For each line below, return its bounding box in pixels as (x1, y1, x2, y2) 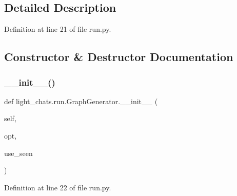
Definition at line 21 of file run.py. (4, 24, 111, 34)
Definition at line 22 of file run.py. (4, 182, 111, 192)
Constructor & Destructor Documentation (4, 49, 233, 65)
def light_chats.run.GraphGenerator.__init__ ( (4, 95, 158, 106)
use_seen (4, 147, 33, 158)
